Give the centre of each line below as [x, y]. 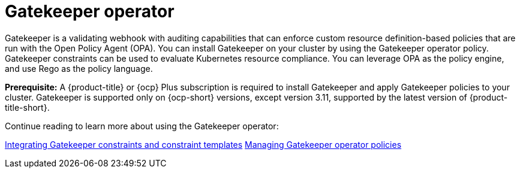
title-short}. [27, 107]
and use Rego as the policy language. [79, 68]
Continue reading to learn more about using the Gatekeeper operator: [142, 126]
